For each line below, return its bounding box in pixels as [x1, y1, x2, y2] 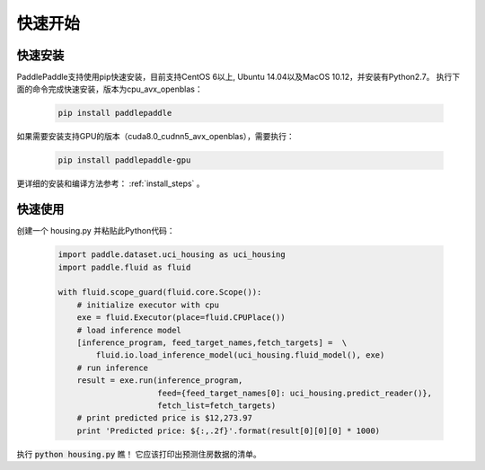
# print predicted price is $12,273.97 [76, 413, 253, 423]
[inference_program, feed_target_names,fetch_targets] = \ [76, 338, 348, 348]
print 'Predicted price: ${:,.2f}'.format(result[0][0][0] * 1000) [76, 425, 381, 436]
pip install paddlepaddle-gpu [57, 155, 191, 165]
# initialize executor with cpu [76, 299, 220, 310]
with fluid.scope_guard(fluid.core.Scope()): [57, 288, 262, 297]
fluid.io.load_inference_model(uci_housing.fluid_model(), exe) [95, 350, 385, 360]
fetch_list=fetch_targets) [157, 400, 277, 411]
